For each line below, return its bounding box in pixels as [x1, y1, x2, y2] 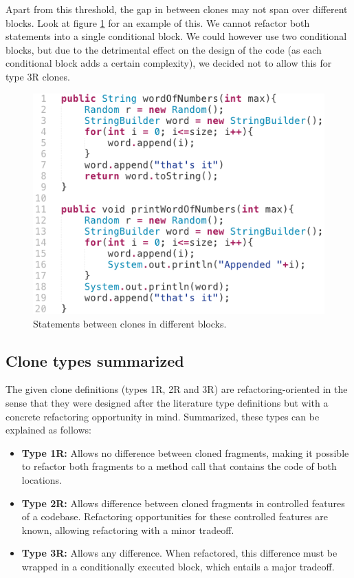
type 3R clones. [5, 69, 70, 83]
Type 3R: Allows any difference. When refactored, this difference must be [21, 546, 338, 560]
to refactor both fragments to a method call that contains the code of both [21, 459, 337, 473]
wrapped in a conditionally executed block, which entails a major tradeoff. [21, 559, 335, 574]
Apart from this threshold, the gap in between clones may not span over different [5, 2, 348, 16]
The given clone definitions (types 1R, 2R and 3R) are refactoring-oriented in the [5, 382, 348, 396]
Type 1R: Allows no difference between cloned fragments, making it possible [21, 445, 349, 460]
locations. [21, 473, 62, 487]
